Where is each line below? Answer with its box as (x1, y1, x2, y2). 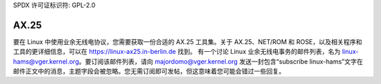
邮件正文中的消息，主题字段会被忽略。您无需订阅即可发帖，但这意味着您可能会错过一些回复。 (13, 67, 285, 76)
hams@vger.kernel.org (13, 57, 79, 66)
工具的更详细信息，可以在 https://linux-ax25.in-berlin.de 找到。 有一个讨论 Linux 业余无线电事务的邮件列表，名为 (13, 48, 341, 56)
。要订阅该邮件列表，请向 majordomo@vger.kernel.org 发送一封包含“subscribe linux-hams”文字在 (78, 57, 363, 66)
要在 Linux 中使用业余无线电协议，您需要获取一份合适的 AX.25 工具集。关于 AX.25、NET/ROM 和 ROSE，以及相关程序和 (13, 37, 363, 45)
